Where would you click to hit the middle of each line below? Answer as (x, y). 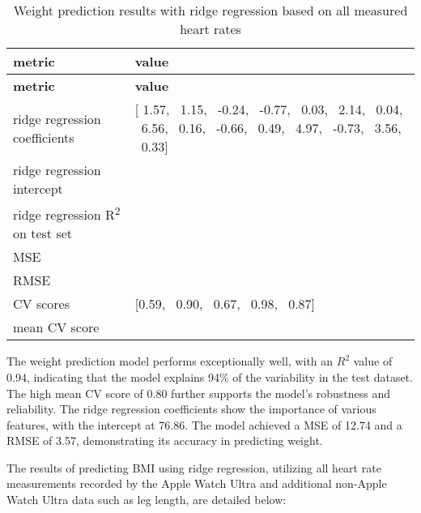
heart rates (210, 29)
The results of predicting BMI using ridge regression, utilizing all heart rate (194, 467)
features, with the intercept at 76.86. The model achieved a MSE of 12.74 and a (204, 424)
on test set (43, 233)
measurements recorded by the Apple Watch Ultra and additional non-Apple (197, 483)
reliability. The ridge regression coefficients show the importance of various (191, 409)
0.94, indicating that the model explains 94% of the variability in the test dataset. (210, 376)
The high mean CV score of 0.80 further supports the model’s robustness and (199, 393)
